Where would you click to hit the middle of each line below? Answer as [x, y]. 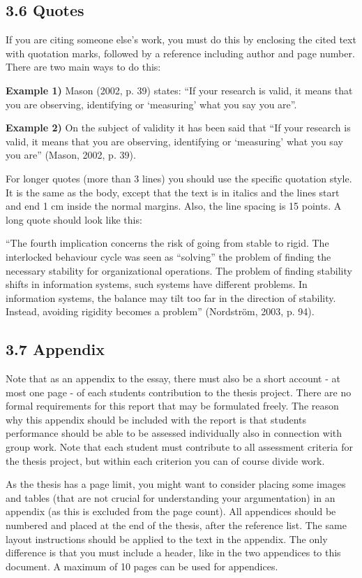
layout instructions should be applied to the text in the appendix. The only [167, 539]
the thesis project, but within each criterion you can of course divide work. [165, 460]
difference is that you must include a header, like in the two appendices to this [173, 552]
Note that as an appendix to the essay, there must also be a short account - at [173, 378]
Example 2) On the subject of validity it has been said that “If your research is [178, 128]
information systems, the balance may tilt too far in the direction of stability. [171, 297]
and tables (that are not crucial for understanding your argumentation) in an [171, 497]
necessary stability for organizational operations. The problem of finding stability [179, 270]
